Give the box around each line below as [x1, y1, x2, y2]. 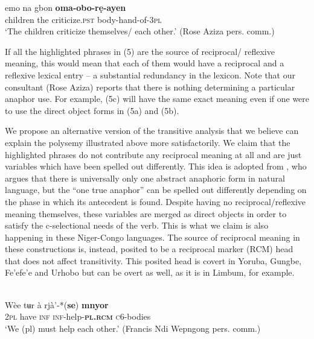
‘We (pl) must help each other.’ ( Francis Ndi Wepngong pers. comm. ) [5, 322, 261, 334]
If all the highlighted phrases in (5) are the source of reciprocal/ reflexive [5, 45, 275, 57]
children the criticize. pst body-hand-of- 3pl [5, 13, 162, 25]
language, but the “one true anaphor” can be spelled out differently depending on [5, 183, 307, 196]
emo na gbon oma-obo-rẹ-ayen [5, 1, 126, 13]
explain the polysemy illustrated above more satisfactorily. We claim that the [5, 136, 290, 148]
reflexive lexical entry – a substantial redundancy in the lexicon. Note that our [5, 68, 295, 81]
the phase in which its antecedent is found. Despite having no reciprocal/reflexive [5, 195, 306, 208]
